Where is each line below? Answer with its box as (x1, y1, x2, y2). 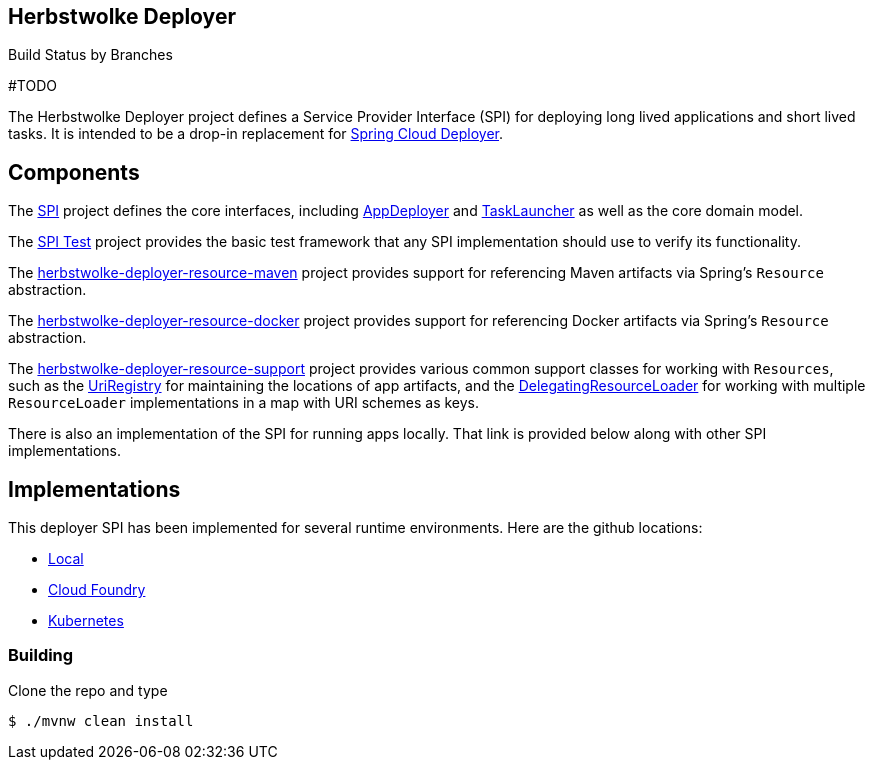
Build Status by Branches (8, 46, 173, 64)
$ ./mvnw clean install (8, 712, 194, 729)
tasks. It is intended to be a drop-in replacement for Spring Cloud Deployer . (8, 125, 504, 143)
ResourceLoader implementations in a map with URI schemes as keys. (8, 394, 480, 412)
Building (8, 645, 74, 666)
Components (8, 159, 140, 185)
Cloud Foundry (48, 581, 146, 599)
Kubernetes (48, 612, 124, 630)
